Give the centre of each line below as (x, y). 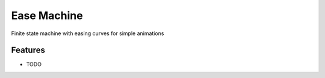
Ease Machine (47, 15)
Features (28, 50)
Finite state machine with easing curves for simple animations (88, 33)
